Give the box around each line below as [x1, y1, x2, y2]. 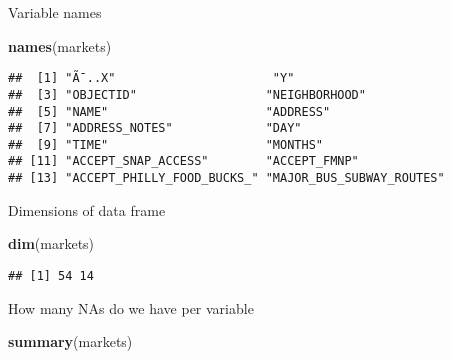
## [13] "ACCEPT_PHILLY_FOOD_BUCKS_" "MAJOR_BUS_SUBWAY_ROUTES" [8, 171, 445, 186]
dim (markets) [8, 233, 95, 254]
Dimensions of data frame [8, 199, 166, 220]
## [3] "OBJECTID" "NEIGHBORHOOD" [8, 87, 366, 102]
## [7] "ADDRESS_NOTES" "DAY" [8, 121, 302, 136]
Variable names [8, 2, 102, 22]
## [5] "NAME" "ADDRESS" [8, 104, 331, 119]
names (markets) [8, 35, 112, 56]
